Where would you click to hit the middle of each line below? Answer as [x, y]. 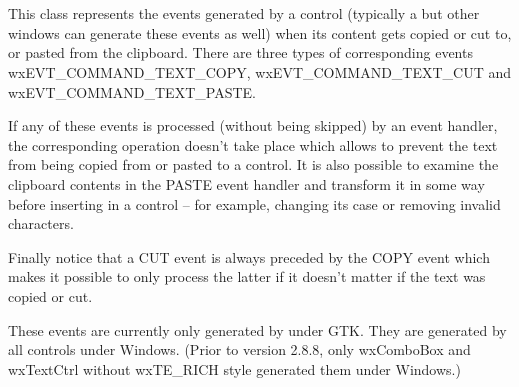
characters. [41, 223]
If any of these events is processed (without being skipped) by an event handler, [253, 125]
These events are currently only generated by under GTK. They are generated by [257, 329]
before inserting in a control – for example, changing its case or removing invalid [254, 203]
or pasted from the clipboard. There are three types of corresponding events [240, 52]
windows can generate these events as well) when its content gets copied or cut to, [260, 32]
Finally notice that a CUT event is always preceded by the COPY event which [249, 256]
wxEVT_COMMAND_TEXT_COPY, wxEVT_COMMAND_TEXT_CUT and [260, 71]
